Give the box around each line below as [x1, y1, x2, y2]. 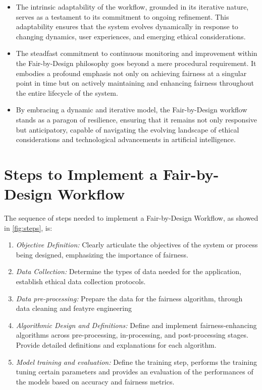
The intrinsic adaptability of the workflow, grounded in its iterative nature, [16, 2, 249, 12]
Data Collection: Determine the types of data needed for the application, [16, 266, 241, 277]
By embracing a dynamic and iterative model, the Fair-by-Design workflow [16, 104, 247, 115]
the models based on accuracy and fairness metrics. [16, 376, 175, 386]
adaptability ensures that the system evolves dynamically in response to [16, 21, 238, 32]
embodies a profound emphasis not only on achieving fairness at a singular [16, 68, 247, 78]
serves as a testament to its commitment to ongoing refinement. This [16, 11, 229, 22]
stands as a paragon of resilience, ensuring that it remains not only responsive [16, 114, 257, 124]
